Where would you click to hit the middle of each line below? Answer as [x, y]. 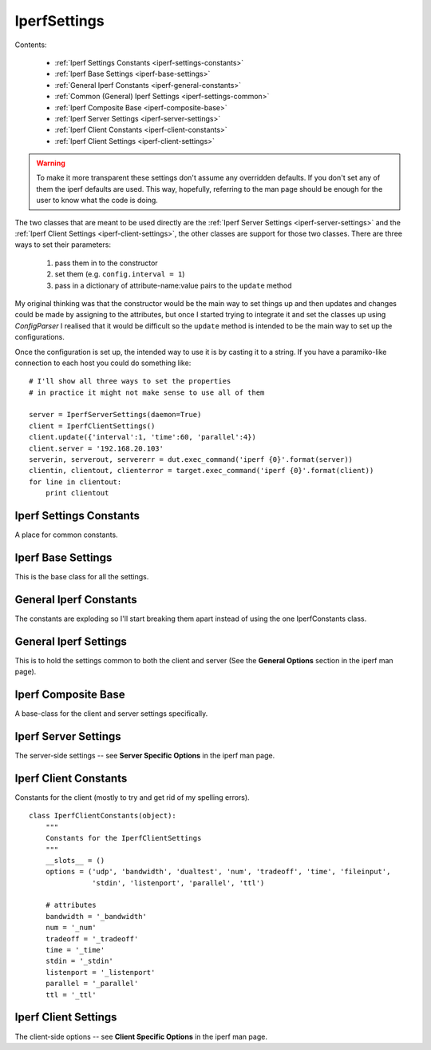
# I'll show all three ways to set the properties [130, 381]
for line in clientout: [75, 482]
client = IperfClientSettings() [92, 426]
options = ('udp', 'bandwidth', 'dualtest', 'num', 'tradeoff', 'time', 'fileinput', [218, 872]
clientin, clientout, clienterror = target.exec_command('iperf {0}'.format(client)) [202, 471]
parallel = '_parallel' [92, 984]
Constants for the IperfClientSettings [123, 838]
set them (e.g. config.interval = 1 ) [120, 274]
